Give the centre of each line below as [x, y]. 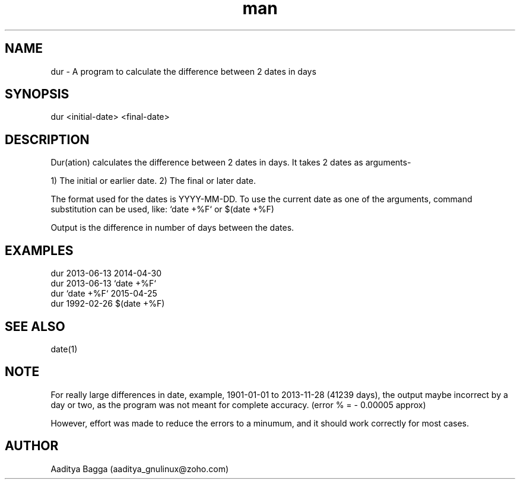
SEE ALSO [35, 326]
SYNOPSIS [37, 94]
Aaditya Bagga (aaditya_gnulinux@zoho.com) [140, 469]
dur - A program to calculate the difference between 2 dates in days [183, 71]
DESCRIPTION [47, 139]
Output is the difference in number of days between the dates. [172, 228]
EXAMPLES [39, 250]
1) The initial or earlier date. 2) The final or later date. [153, 181]
